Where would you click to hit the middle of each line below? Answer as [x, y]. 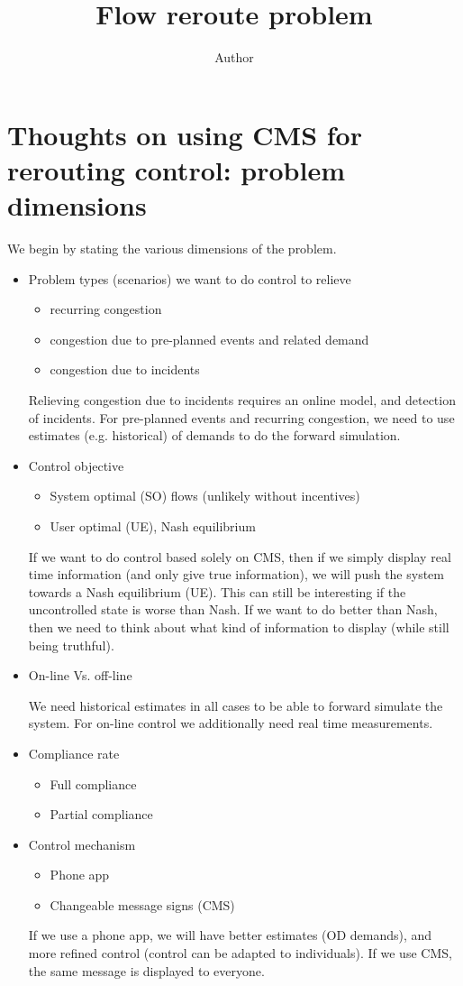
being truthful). [71, 645]
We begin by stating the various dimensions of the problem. [172, 249]
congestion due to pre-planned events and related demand [209, 339]
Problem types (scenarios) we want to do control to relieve [190, 278]
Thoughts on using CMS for [185, 134]
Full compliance [93, 783]
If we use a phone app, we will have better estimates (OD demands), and [230, 935]
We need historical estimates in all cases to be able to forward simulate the [236, 705]
